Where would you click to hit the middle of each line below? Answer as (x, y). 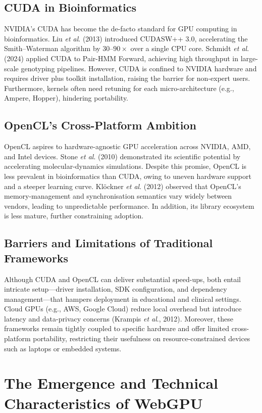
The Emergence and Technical (111, 383)
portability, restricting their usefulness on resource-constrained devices (142, 338)
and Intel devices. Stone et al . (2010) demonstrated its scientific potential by (122, 156)
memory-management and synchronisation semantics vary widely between (118, 196)
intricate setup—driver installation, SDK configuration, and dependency (116, 289)
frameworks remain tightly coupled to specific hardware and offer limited (117, 328)
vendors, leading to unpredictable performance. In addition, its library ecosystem (129, 205)
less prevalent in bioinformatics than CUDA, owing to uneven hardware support (128, 176)
